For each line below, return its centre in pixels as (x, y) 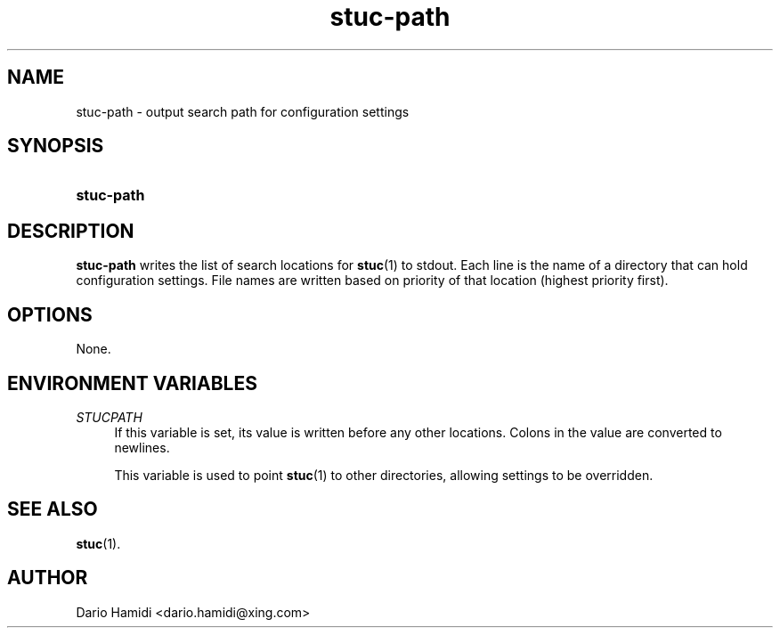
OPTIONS (50, 314)
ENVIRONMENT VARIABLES (132, 383)
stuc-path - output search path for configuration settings (243, 111)
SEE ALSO (53, 509)
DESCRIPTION (71, 231)
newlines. (142, 447)
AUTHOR (48, 578)
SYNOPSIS (56, 146)
